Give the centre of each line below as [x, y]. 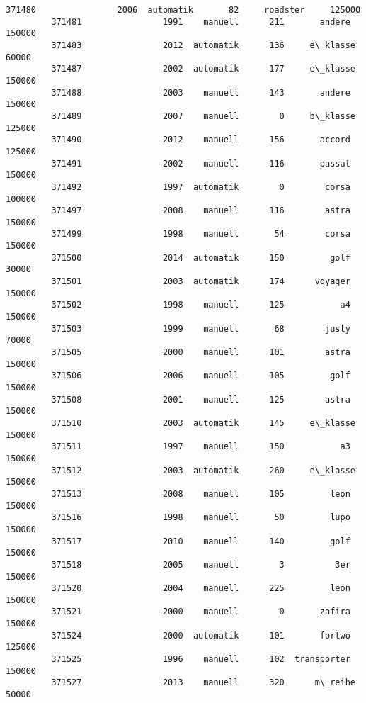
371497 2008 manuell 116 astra [201, 211]
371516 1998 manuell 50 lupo [201, 518]
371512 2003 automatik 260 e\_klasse [203, 470]
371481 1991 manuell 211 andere [201, 22]
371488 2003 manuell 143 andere [201, 92]
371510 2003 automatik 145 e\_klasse [203, 423]
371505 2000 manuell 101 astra [201, 353]
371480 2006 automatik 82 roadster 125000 [183, 10]
